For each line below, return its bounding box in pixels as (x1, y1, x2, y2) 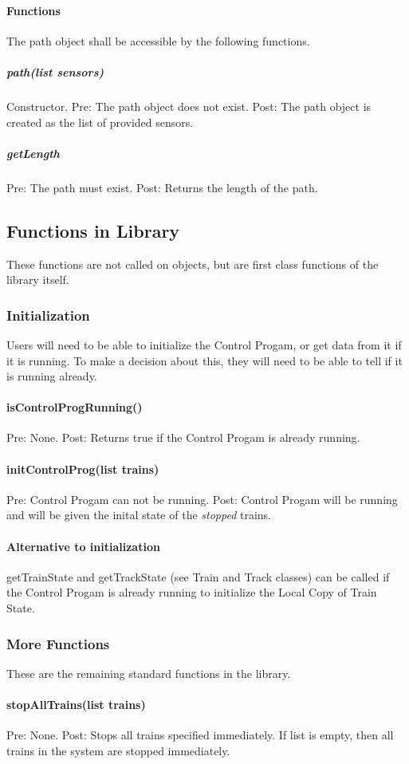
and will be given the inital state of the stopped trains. (6, 506, 272, 523)
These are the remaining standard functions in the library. (6, 664, 291, 681)
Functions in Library (6, 218, 180, 242)
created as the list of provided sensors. (6, 113, 194, 130)
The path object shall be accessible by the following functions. (6, 32, 310, 49)
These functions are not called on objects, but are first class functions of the (6, 255, 379, 272)
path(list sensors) (6, 63, 104, 80)
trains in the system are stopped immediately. (6, 742, 230, 758)
